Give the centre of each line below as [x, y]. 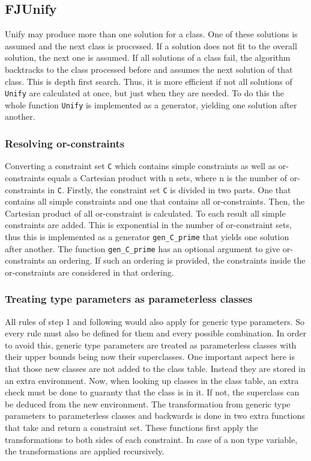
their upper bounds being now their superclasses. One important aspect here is [150, 357]
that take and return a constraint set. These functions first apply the [131, 428]
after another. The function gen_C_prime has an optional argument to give [143, 248]
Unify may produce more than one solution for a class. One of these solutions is [151, 34]
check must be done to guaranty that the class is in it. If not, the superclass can [152, 392]
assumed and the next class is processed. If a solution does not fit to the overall [151, 45]
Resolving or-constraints [65, 143]
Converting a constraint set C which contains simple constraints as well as [140, 166]
